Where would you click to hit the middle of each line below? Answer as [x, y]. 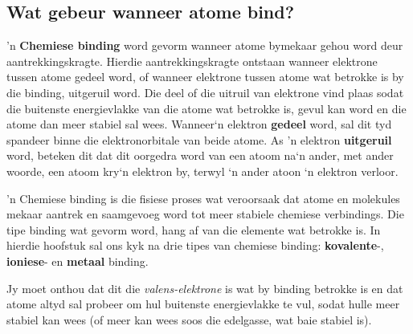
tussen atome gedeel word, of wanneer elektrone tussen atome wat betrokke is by [205, 77]
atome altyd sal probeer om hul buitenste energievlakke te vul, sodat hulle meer [203, 304]
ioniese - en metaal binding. [78, 261]
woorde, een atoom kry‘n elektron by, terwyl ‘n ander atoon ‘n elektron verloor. [202, 171]
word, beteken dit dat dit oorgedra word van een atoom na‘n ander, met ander [200, 155]
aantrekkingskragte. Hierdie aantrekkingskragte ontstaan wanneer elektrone [192, 61]
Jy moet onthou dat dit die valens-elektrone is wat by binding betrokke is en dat [205, 288]
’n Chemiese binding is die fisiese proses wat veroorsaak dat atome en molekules [203, 198]
